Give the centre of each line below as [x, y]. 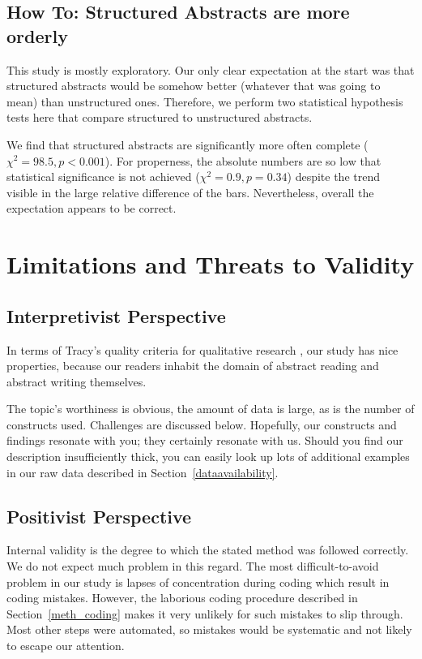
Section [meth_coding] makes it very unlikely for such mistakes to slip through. [205, 613]
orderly [37, 35]
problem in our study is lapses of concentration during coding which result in [198, 581]
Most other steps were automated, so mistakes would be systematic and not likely [209, 629]
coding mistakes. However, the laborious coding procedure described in [182, 598]
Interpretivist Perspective [116, 315]
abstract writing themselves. [77, 381]
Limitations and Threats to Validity [211, 264]
